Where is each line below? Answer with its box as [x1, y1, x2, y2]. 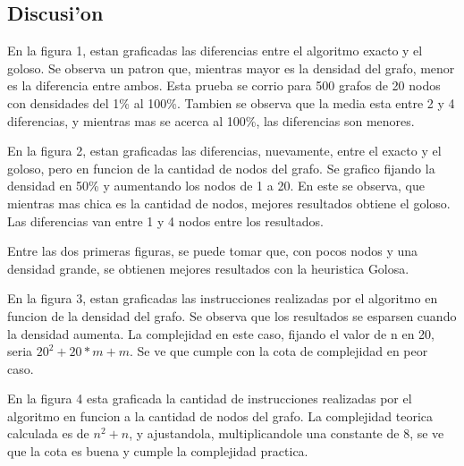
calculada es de [7, 424, 89, 443]
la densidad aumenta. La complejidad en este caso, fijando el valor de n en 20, [7, 324, 435, 343]
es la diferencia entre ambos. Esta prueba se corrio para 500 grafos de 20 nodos [7, 76, 441, 95]
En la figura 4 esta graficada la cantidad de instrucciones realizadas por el [7, 389, 412, 408]
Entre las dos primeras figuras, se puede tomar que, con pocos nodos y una [7, 241, 418, 260]
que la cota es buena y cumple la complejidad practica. [7, 442, 308, 461]
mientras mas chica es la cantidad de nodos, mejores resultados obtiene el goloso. [7, 193, 451, 212]
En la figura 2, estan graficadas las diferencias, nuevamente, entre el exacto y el [7, 141, 442, 160]
